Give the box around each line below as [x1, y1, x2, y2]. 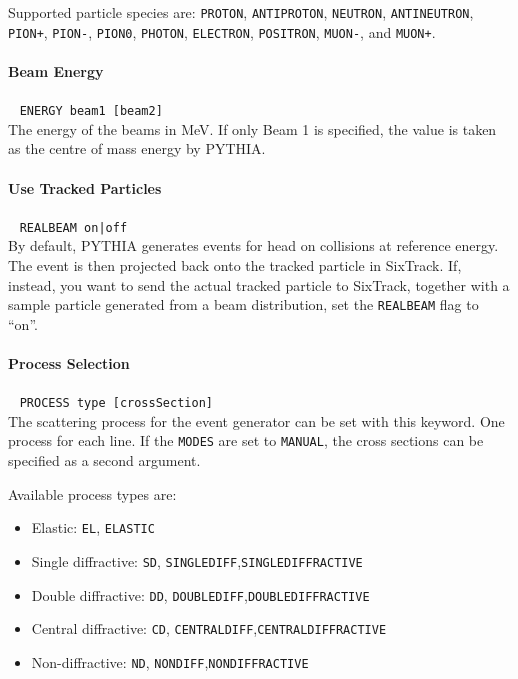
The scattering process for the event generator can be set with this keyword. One [8, 410, 505, 431]
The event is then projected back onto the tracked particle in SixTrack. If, [8, 255, 462, 275]
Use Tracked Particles [8, 177, 162, 198]
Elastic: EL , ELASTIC [31, 517, 155, 538]
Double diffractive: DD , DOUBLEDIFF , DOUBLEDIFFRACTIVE [31, 584, 370, 605]
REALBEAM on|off [19, 220, 128, 235]
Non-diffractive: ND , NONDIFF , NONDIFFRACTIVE [31, 651, 309, 672]
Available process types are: [8, 483, 177, 504]
